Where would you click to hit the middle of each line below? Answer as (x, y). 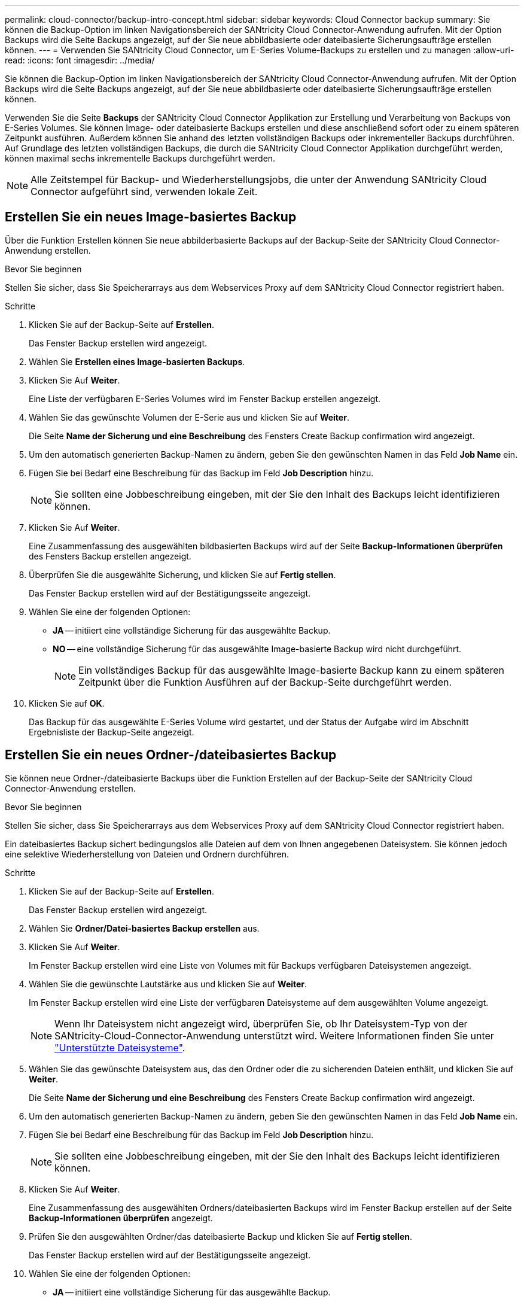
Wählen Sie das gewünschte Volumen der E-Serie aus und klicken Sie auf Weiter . (189, 417)
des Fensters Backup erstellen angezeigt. (110, 556)
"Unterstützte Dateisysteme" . (120, 1047)
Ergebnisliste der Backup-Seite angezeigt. (112, 732)
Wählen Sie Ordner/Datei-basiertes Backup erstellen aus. (144, 928)
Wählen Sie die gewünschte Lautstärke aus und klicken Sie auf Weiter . (168, 984)
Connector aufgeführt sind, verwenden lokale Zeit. (144, 191)
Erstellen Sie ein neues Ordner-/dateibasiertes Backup (171, 755)
